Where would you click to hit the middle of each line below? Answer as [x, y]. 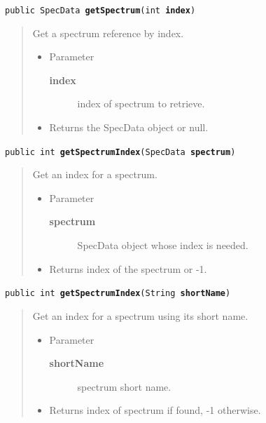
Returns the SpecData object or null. [129, 127]
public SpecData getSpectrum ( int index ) [100, 11]
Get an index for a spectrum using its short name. [140, 315]
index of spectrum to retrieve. [141, 103]
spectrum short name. [124, 386]
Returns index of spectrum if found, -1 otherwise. [155, 410]
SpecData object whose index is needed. [163, 245]
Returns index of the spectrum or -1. [128, 268]
